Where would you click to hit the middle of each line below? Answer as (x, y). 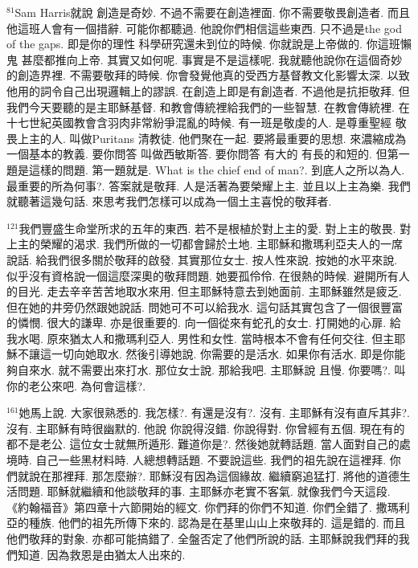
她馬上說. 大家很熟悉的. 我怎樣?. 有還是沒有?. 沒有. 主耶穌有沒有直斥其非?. (214, 413)
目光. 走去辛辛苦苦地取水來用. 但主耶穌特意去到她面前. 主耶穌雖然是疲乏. (209, 291)
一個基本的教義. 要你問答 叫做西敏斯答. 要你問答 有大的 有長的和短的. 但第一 (208, 154)
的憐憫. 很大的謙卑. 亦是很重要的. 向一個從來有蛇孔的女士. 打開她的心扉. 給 (204, 323)
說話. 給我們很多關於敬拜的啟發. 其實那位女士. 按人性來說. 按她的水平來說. (202, 259)
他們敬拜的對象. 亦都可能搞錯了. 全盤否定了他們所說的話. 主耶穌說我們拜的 (203, 538)
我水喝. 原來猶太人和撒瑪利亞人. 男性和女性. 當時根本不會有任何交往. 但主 (201, 338)
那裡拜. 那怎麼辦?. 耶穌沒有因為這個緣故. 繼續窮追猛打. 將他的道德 (225, 475)
